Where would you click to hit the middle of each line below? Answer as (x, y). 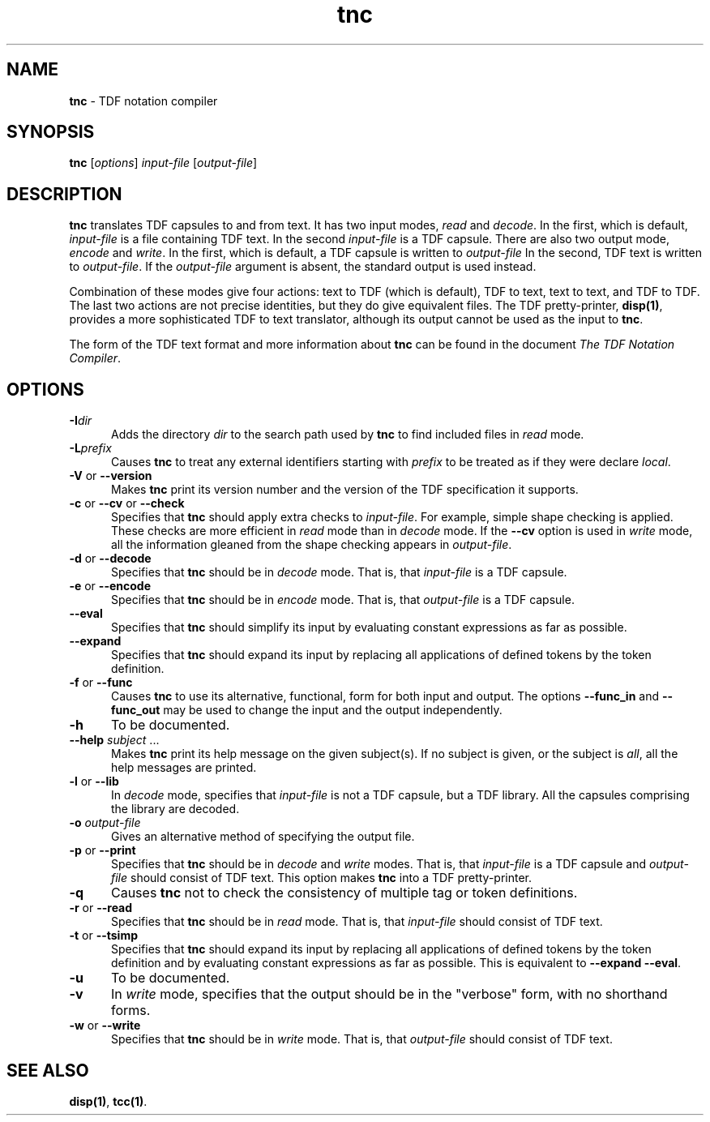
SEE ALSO (48, 1070)
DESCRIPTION (64, 194)
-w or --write (105, 1026)
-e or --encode (110, 586)
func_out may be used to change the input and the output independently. (307, 710)
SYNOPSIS (51, 132)
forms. (130, 1011)
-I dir (81, 421)
